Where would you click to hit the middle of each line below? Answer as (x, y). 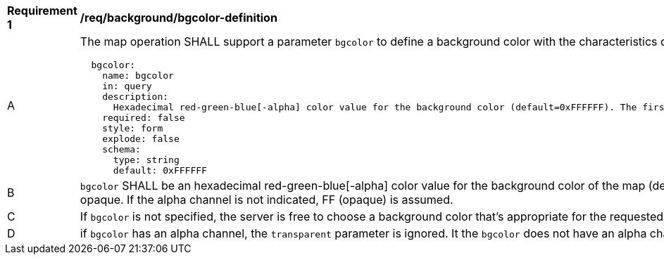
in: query (127, 86)
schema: (121, 149)
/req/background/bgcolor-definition (178, 18)
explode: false (141, 139)
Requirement (42, 11)
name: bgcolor (138, 76)
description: (136, 97)
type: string (146, 160)
